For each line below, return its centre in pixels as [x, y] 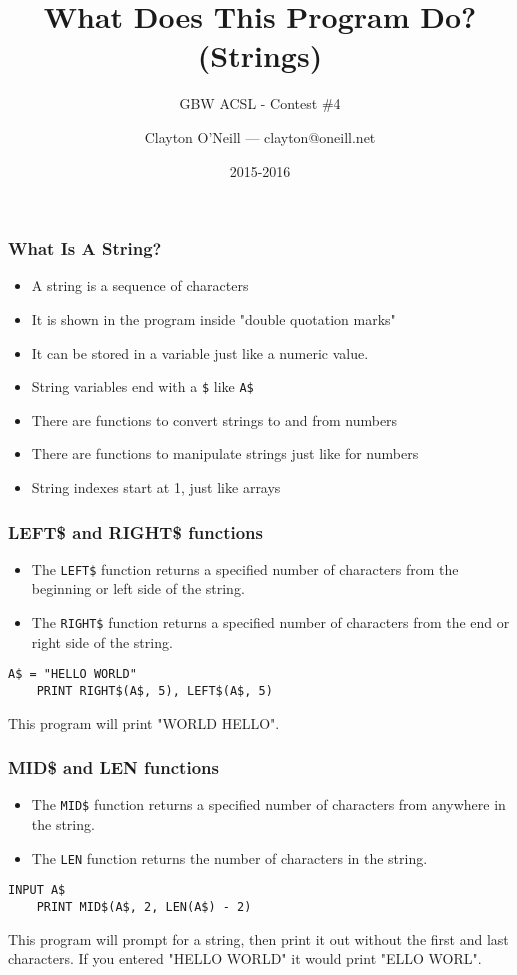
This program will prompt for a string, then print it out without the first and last [258, 938]
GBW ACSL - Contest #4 [260, 103]
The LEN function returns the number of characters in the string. [229, 857]
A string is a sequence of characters [140, 285]
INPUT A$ [37, 890]
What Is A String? [85, 248]
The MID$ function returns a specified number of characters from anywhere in [268, 804]
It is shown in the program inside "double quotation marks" [213, 318]
